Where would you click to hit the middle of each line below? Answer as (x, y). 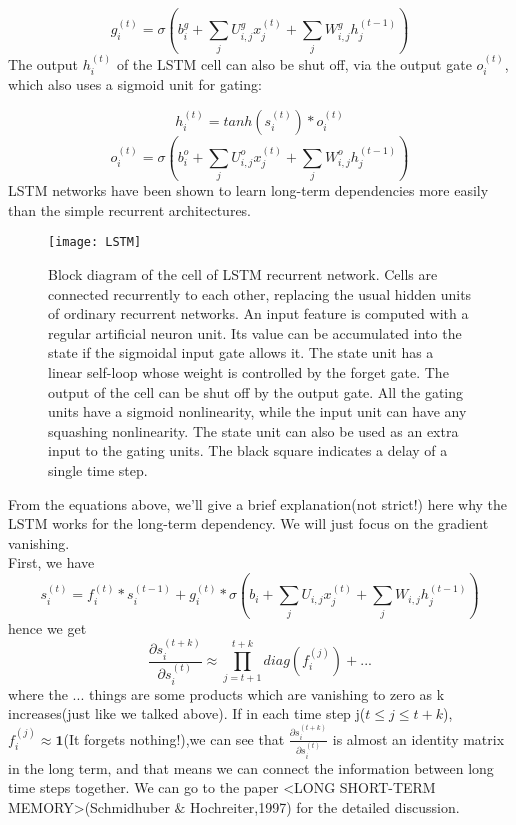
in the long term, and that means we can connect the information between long (251, 767)
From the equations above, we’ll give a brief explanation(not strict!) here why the (258, 503)
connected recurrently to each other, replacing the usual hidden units (260, 293)
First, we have (51, 562)
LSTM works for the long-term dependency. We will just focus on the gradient (248, 523)
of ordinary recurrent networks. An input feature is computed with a (258, 313)
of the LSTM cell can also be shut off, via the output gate (294, 63)
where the (38, 693)
